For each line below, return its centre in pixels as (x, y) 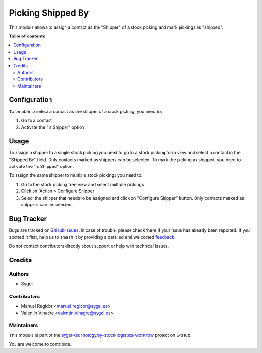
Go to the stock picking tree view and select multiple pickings (82, 184)
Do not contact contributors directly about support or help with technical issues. (89, 246)
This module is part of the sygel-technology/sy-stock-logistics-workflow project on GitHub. (100, 335)
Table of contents (27, 36)
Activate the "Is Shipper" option (53, 127)
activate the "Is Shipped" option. (41, 167)
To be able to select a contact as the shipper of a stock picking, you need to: (85, 111)
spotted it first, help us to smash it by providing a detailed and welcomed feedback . (92, 237)
